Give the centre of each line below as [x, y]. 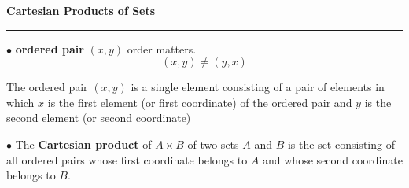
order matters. [162, 48]
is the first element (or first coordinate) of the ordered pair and [200, 102]
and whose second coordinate [333, 159]
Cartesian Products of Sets [81, 10]
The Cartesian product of [83, 144]
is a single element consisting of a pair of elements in [258, 87]
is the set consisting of [341, 144]
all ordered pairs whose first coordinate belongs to [127, 159]
